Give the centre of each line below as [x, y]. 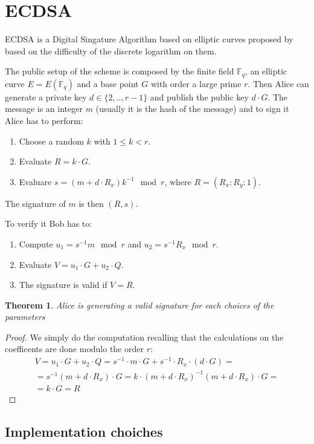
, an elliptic [266, 71]
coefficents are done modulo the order [75, 349]
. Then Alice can [278, 83]
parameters [25, 317]
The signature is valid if [63, 285]
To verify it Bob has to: [49, 224]
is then [91, 203]
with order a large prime [196, 83]
